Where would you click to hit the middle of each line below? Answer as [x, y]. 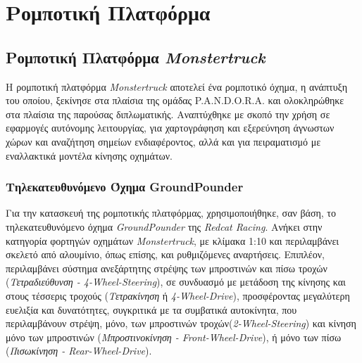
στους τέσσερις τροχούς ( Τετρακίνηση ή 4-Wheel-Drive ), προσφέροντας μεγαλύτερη [178, 295]
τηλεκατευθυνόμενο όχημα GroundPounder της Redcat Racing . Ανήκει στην [164, 226]
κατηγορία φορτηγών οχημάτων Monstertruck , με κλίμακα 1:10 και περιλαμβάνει [173, 240]
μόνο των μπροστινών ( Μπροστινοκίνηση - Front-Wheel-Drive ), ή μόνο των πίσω [174, 337]
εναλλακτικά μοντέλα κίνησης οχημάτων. [89, 155]
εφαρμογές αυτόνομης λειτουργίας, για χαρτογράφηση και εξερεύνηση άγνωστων [170, 128]
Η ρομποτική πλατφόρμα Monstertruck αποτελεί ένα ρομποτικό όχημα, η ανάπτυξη [177, 86]
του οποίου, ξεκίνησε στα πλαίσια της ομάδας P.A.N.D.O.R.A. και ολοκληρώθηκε [175, 100]
